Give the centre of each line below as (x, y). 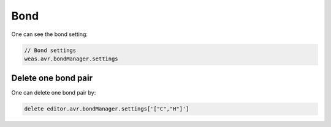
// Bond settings (50, 50)
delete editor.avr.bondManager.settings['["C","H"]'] (107, 109)
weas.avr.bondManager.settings (71, 59)
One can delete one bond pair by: (54, 93)
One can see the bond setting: (50, 34)
